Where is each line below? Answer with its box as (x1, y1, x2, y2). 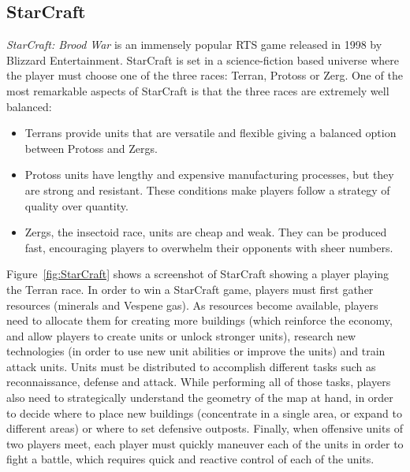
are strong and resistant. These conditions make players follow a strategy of (24, 181, 390, 198)
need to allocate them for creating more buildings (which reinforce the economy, (6, 312, 393, 329)
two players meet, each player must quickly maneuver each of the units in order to (6, 435, 404, 452)
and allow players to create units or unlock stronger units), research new (6, 327, 356, 344)
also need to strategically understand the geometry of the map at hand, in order (6, 389, 393, 406)
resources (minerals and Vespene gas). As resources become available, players (6, 296, 378, 313)
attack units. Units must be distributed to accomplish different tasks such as (6, 358, 376, 374)
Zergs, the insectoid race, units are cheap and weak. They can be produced (24, 224, 387, 240)
